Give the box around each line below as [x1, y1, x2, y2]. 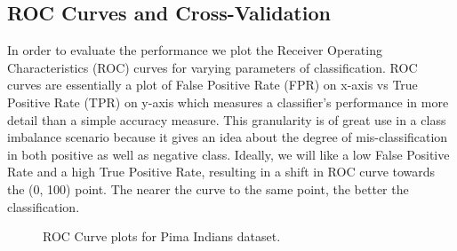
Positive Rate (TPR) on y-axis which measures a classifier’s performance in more [7, 92, 449, 111]
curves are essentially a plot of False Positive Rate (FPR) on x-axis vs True [7, 75, 418, 94]
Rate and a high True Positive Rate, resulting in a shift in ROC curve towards [7, 162, 436, 181]
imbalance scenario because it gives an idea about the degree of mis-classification [7, 128, 448, 146]
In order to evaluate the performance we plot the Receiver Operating [7, 41, 382, 59]
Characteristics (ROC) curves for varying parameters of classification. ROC [7, 58, 418, 76]
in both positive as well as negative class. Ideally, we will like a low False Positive [7, 145, 450, 163]
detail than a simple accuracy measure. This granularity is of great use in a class [7, 110, 446, 129]
